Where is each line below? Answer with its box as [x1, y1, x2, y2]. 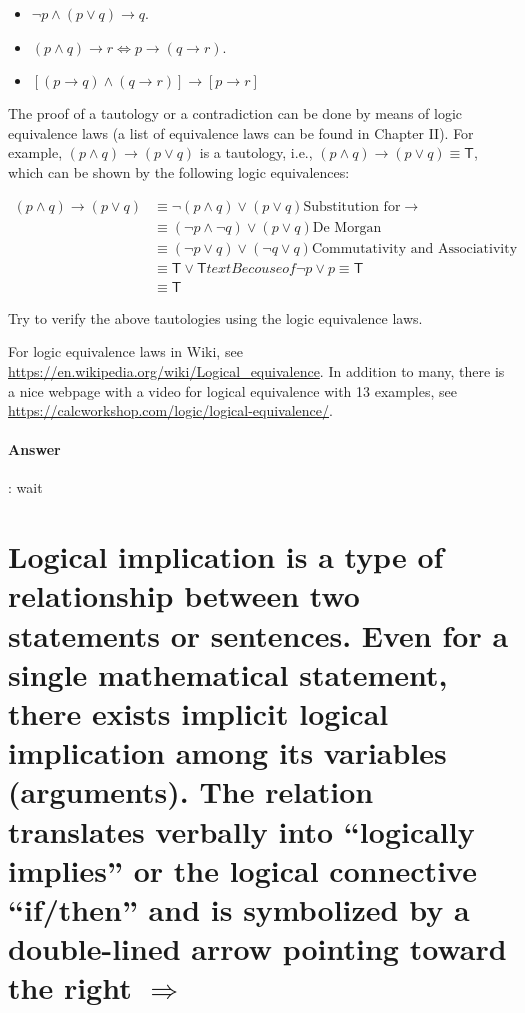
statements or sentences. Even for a [8, 614, 509, 655]
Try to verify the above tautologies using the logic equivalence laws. [8, 307, 423, 328]
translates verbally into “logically [8, 810, 475, 851]
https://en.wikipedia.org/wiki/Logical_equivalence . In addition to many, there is [8, 360, 505, 381]
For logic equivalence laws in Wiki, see [8, 341, 243, 362]
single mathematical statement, [8, 653, 448, 694]
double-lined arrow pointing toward [8, 928, 507, 969]
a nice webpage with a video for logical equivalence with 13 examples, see [8, 380, 457, 401]
